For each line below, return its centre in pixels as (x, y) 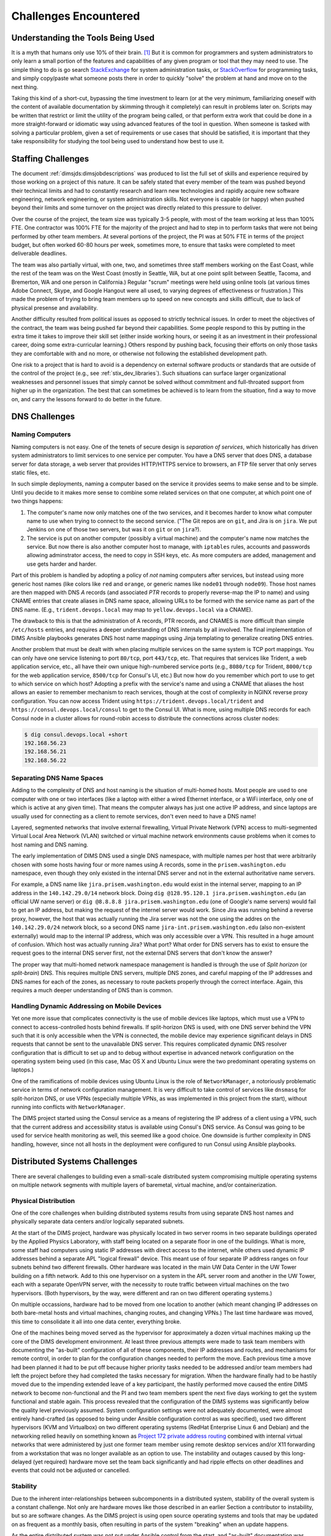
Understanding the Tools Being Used (83, 38)
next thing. (25, 87)
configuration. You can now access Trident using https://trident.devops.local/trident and (138, 701)
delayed (21, 1462)
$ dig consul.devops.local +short (76, 735)
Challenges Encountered (76, 16)
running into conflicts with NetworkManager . (68, 1107)
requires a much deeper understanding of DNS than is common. (92, 990)
